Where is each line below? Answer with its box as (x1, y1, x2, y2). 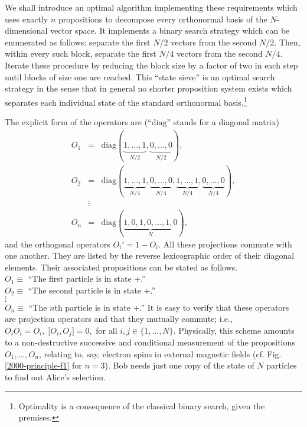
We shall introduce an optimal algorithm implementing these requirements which (5, 1, 298, 13)
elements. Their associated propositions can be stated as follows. (5, 260, 238, 273)
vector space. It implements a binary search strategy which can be (50, 24, 290, 37)
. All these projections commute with (158, 237, 292, 250)
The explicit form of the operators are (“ (5, 116, 152, 128)
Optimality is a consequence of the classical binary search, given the (18, 399, 265, 412)
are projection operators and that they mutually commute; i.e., (5, 312, 233, 325)
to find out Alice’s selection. (5, 370, 106, 383)
